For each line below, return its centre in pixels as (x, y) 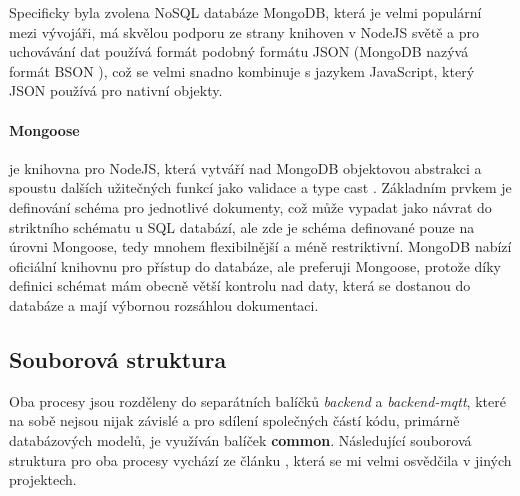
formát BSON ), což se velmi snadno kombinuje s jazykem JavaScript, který (242, 70)
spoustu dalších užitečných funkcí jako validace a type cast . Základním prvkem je (260, 187)
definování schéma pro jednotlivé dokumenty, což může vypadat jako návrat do (250, 206)
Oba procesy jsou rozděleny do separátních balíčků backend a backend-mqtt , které (257, 400)
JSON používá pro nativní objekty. (116, 90)
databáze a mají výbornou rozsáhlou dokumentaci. (164, 304)
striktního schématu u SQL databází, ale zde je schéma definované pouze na (242, 226)
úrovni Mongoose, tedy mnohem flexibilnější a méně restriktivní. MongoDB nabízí (260, 246)
